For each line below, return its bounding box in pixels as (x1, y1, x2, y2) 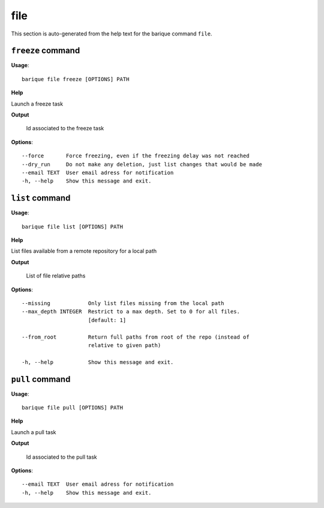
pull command (11, 374, 71, 384)
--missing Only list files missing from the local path (22, 300, 224, 306)
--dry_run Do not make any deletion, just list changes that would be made (22, 161, 262, 168)
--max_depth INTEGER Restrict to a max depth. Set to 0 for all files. (22, 308, 240, 315)
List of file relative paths (26, 272, 86, 279)
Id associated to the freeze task (26, 125, 104, 132)
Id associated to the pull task (26, 453, 97, 461)
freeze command (11, 46, 80, 56)
